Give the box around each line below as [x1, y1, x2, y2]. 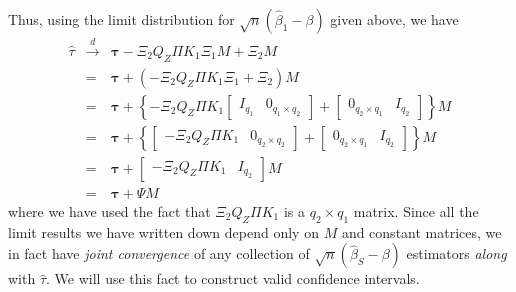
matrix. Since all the [353, 200, 479, 221]
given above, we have [330, 9, 459, 29]
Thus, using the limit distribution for [8, 9, 235, 29]
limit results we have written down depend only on [8, 221, 319, 242]
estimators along [406, 243, 507, 264]
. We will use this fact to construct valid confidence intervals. [46, 268, 420, 289]
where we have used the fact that [8, 200, 211, 221]
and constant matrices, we [341, 221, 502, 242]
